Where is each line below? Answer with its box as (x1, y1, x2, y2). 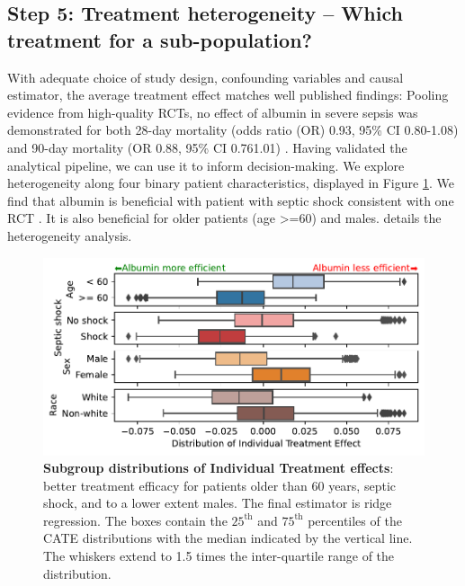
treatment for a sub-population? (7, 25, 312, 53)
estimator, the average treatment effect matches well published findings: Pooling (7, 85, 449, 104)
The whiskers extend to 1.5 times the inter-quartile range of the (43, 546, 395, 565)
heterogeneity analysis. (7, 226, 132, 244)
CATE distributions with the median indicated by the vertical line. (43, 528, 413, 547)
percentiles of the (308, 511, 402, 529)
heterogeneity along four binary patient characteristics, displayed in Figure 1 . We (7, 173, 454, 192)
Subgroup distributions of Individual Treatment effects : (43, 458, 394, 477)
